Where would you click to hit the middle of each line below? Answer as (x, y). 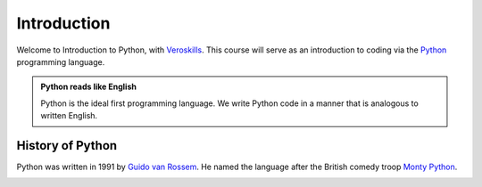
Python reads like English (89, 87)
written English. (69, 116)
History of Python (67, 146)
